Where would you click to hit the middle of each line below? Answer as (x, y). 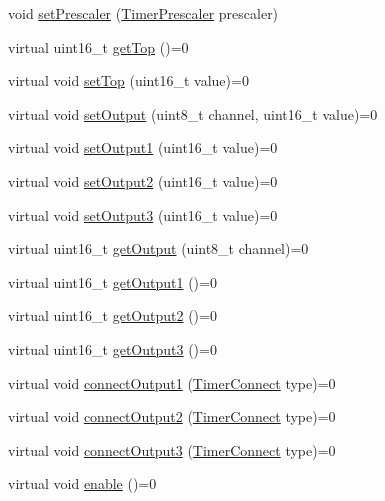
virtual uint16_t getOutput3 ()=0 (112, 348)
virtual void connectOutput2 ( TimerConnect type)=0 (172, 416)
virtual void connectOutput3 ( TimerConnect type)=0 (172, 449)
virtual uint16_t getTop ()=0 (98, 46)
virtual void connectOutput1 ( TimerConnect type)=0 (172, 382)
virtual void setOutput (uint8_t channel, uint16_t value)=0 (193, 113)
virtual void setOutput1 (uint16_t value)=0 (143, 147)
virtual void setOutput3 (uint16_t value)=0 (143, 214)
